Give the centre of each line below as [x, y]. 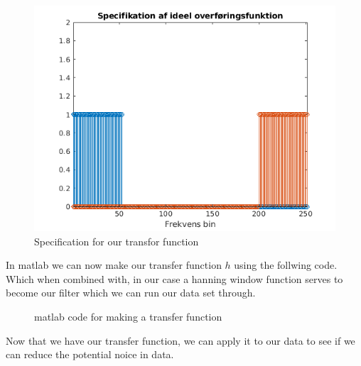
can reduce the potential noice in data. [90, 354]
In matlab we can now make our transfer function [114, 265]
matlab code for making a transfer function [128, 316]
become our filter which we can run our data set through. [131, 293]
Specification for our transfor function [117, 241]
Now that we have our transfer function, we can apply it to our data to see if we [180, 340]
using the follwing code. [286, 265]
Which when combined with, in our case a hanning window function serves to [174, 278]
